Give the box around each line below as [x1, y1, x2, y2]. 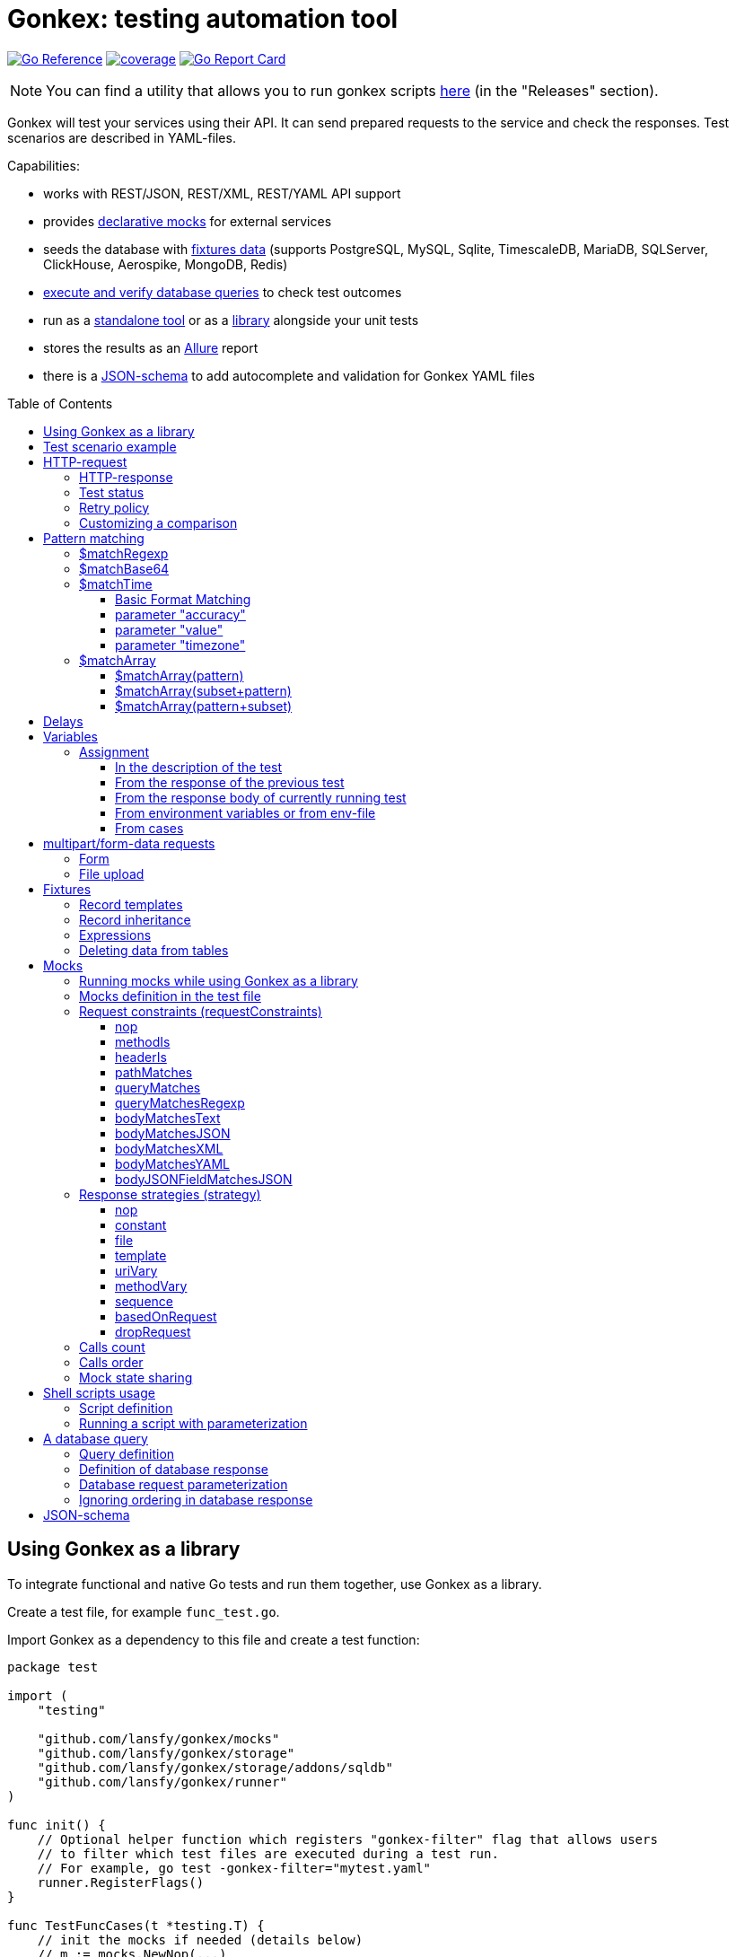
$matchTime [79, 575, 153, 592]
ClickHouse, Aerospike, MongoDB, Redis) [43, 256, 288, 272]
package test [7, 1659, 99, 1674]
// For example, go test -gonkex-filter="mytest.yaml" [37, 1860, 432, 1875]
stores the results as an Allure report [43, 339, 258, 355]
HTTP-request [43, 453, 127, 470]
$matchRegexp [79, 545, 169, 561]
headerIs [115, 1049, 167, 1065]
